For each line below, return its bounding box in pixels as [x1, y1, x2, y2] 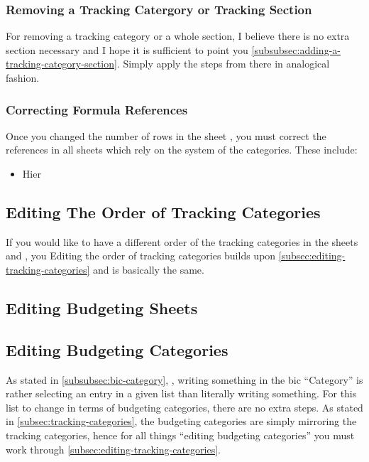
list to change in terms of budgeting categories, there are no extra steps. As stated [6, 399, 363, 414]
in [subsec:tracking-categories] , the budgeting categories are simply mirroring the [6, 414, 357, 429]
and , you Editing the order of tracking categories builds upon [6, 248, 276, 263]
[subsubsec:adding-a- [251, 42, 341, 57]
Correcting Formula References [6, 100, 188, 118]
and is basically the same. [93, 262, 204, 276]
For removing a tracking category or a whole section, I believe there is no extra [6, 28, 350, 43]
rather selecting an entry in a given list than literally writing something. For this [6, 386, 357, 401]
